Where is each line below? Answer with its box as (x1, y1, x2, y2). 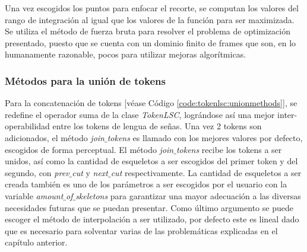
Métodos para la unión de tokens (5, 73, 166, 88)
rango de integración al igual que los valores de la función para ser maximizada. (5, 13, 295, 25)
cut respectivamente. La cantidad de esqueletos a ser (110, 166, 302, 178)
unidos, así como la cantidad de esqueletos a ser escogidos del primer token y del (5, 155, 298, 167)
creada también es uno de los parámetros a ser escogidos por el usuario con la (5, 178, 287, 190)
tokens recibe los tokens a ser (176, 143, 282, 155)
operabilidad (5, 120, 50, 132)
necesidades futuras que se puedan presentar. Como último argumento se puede (5, 201, 293, 213)
